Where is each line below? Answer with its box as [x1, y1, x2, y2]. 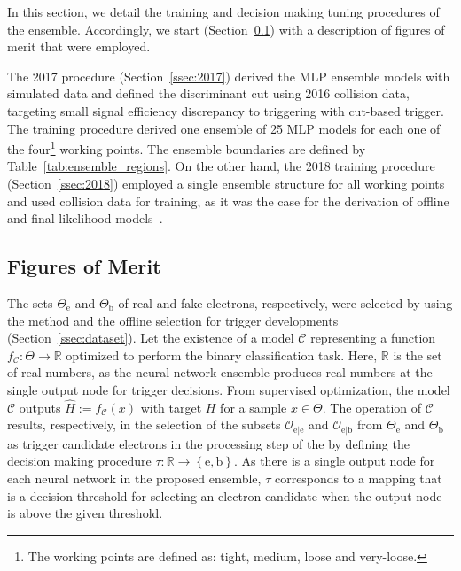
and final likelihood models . [7, 209, 163, 228]
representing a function [310, 328, 436, 347]
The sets [7, 293, 53, 312]
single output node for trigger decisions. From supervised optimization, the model [7, 380, 450, 398]
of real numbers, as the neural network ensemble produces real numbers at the [7, 363, 433, 382]
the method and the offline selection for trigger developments [7, 311, 339, 329]
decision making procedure [7, 451, 152, 470]
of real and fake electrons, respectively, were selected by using [118, 293, 453, 312]
